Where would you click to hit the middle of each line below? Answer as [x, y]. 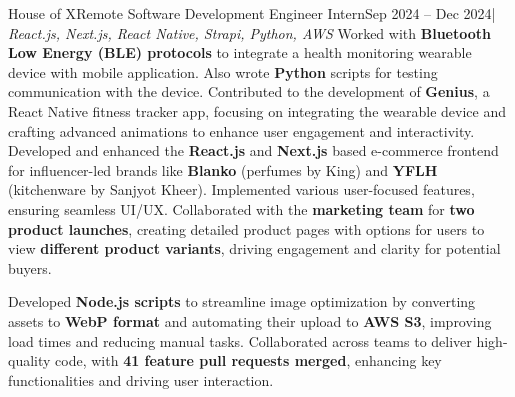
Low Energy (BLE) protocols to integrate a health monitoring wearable [240, 52]
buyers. [30, 267]
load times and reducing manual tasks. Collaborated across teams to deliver [240, 340]
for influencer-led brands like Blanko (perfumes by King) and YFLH [223, 169]
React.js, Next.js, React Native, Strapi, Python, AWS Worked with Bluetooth [249, 32]
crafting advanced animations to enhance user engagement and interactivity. [241, 130]
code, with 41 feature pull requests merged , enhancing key [248, 360]
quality [29, 360]
